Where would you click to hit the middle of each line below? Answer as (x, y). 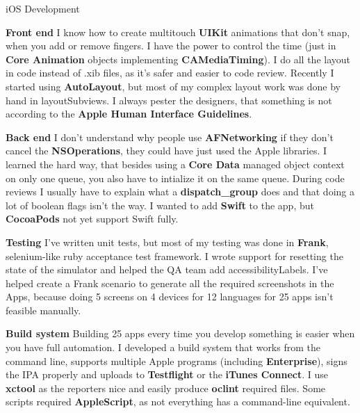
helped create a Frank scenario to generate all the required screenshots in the (170, 283)
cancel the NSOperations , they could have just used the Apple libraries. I (166, 151)
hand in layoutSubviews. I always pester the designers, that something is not (169, 100)
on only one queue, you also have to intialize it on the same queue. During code (175, 178)
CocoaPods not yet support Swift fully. (92, 219)
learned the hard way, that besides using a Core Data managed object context (175, 164)
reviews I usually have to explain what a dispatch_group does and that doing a (180, 192)
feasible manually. (43, 310)
